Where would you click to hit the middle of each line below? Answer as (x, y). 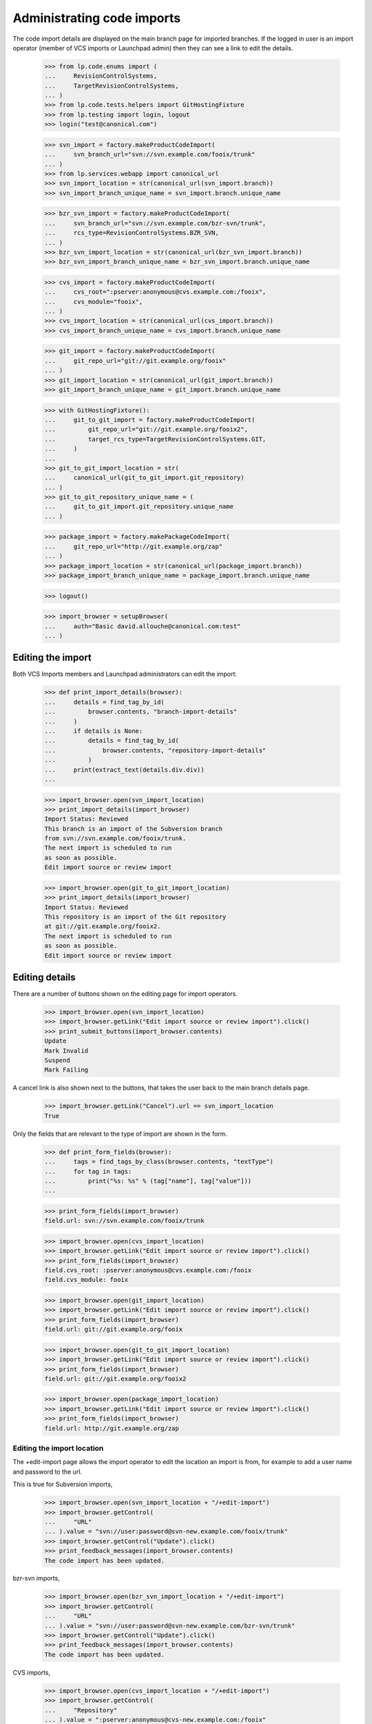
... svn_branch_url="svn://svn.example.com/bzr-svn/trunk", (155, 223)
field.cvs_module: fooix (86, 1280)
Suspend (57, 1061)
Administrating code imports (97, 18)
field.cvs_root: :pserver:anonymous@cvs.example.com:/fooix (148, 1270)
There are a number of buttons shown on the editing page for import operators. (125, 994)
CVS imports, (32, 1672)
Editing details (44, 977)
